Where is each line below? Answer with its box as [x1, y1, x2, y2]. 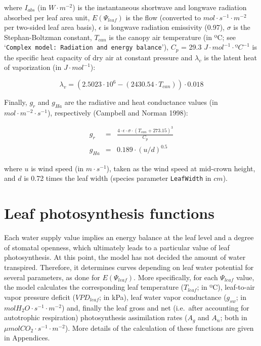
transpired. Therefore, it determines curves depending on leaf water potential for [4, 262, 254, 273]
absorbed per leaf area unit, [4, 12, 90, 22]
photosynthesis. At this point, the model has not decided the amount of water [4, 252, 246, 262]
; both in [220, 312, 247, 323]
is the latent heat [204, 52, 257, 62]
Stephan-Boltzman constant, [4, 31, 92, 42]
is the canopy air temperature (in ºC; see [109, 31, 236, 42]
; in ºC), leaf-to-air [197, 282, 255, 292]
